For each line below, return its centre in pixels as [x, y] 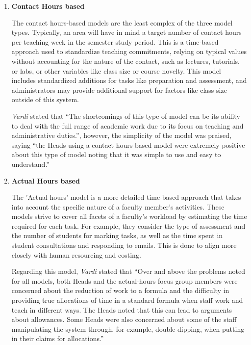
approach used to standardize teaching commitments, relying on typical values [129, 51]
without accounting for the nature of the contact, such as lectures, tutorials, [125, 61]
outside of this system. [45, 99]
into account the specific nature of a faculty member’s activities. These [118, 206]
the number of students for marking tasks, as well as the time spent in [117, 235]
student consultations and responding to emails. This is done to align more [124, 245]
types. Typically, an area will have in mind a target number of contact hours [126, 32]
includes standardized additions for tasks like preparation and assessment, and [129, 80]
